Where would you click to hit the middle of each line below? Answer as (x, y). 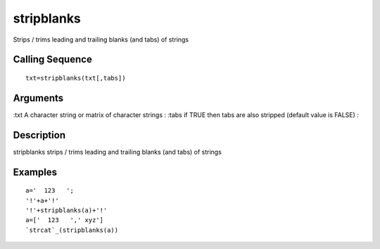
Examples (35, 172)
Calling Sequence (53, 60)
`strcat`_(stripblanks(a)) (72, 230)
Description (39, 135)
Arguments (38, 98)
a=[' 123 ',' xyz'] (65, 220)
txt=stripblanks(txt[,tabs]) (76, 78)
